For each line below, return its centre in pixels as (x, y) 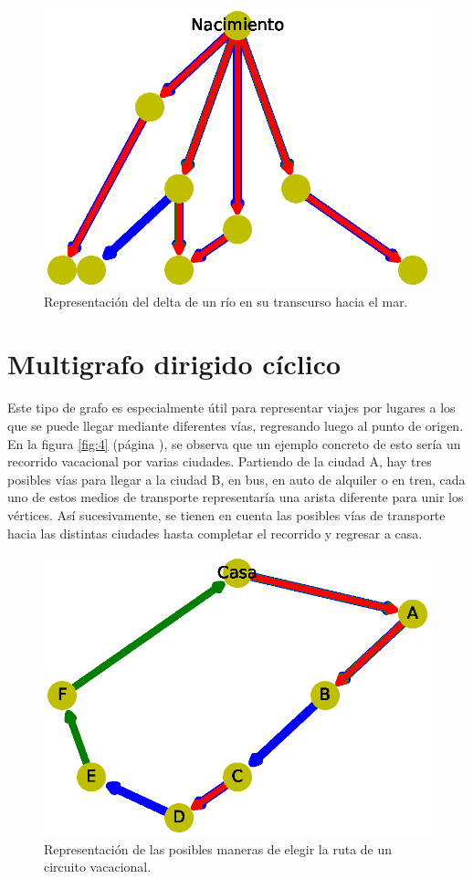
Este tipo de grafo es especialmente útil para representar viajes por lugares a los (231, 408)
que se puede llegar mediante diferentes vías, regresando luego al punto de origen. (236, 425)
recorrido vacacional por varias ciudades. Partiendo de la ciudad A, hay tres (220, 461)
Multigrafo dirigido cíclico (174, 364)
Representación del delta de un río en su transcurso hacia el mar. (226, 301)
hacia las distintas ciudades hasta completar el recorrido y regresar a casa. (215, 533)
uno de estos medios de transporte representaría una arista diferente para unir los (236, 497)
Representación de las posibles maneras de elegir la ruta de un (218, 848)
